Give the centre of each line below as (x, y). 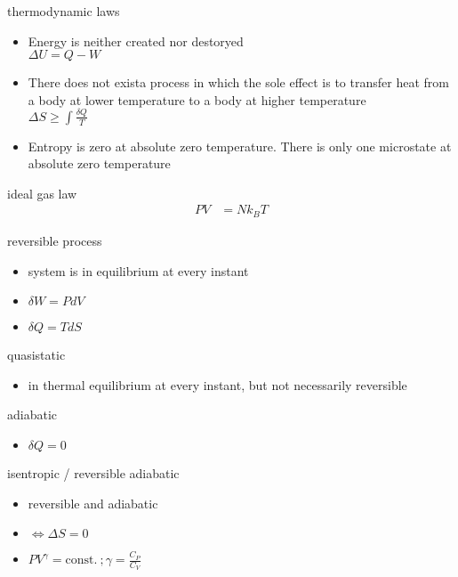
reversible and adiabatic (93, 503)
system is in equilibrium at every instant (138, 270)
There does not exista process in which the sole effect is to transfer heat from (238, 82)
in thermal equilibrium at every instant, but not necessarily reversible (217, 384)
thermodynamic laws (64, 11)
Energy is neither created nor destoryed (136, 41)
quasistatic (36, 355)
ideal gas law (42, 193)
